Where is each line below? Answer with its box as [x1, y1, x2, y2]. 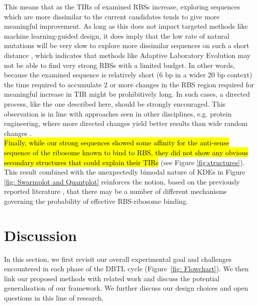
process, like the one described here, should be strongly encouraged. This [4, 98, 226, 109]
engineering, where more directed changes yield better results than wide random [4, 118, 248, 128]
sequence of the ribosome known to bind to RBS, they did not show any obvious [4, 147, 249, 157]
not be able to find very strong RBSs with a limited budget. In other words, [4, 60, 235, 70]
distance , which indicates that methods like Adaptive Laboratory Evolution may [4, 50, 251, 60]
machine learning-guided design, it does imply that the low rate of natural [4, 30, 230, 41]
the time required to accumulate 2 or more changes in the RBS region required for [4, 79, 254, 89]
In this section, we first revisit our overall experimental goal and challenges [4, 253, 232, 264]
